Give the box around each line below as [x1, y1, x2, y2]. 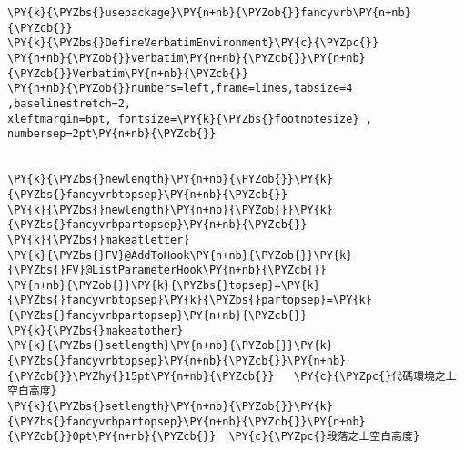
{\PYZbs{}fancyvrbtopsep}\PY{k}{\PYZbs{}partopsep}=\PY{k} [7, 294, 372, 307]
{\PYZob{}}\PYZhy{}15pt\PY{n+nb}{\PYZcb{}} [7, 369, 275, 383]
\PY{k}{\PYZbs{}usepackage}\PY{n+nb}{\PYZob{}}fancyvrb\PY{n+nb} [7, 6, 411, 19]
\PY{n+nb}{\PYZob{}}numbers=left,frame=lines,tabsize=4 [7, 82, 353, 95]
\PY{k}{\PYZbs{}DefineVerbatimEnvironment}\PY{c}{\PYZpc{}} [7, 36, 379, 50]
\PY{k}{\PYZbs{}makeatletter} [7, 233, 190, 246]
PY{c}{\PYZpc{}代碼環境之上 [300, 369, 457, 383]
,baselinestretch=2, [7, 96, 132, 110]
